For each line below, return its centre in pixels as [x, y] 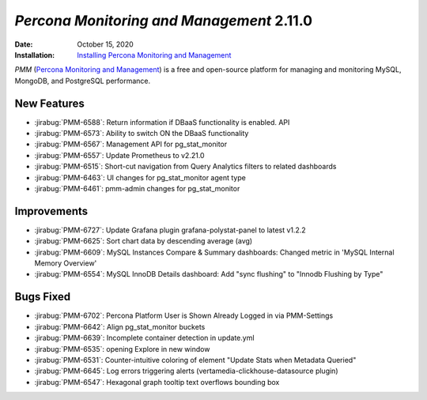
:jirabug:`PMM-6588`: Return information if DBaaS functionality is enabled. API [162, 122]
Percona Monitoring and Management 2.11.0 [163, 21]
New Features [49, 103]
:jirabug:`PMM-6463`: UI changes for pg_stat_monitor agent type [140, 177]
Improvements [51, 211]
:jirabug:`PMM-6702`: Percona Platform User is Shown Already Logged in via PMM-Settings [184, 315]
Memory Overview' [66, 263]
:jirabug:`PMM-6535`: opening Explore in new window [122, 349]
